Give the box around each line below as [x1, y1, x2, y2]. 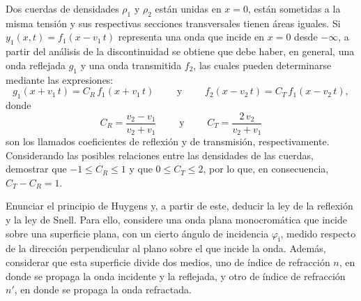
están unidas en [155, 1, 222, 15]
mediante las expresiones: [6, 72, 114, 87]
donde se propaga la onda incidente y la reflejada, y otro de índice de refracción [6, 268, 346, 283]
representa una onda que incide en [118, 29, 265, 44]
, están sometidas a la [248, 1, 341, 15]
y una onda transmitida [80, 57, 182, 72]
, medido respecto [280, 226, 356, 240]
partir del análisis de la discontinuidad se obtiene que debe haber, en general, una [6, 44, 355, 59]
